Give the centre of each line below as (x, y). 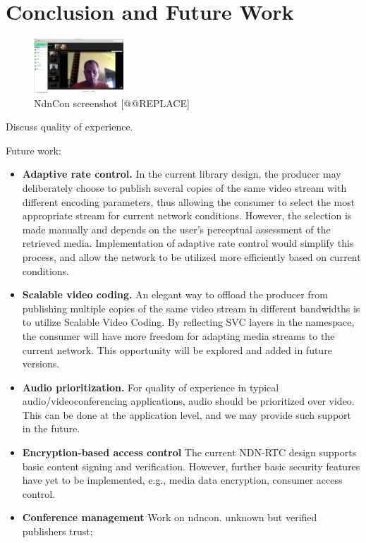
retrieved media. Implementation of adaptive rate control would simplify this (188, 243)
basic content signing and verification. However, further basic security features (191, 466)
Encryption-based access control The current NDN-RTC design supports (189, 452)
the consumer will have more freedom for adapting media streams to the (178, 335)
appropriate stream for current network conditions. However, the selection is (187, 215)
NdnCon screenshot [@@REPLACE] (112, 103)
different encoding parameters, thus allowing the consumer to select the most (189, 201)
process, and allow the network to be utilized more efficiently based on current (191, 256)
